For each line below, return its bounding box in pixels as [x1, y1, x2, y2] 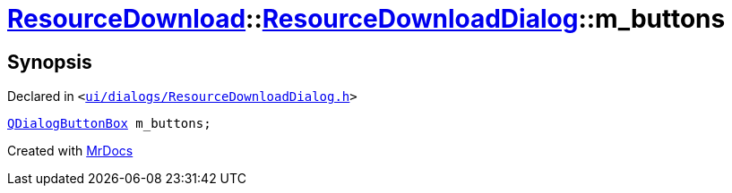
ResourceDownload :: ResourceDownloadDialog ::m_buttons [7, 4, 726, 34]
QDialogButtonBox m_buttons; [7, 116, 211, 131]
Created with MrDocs [7, 143, 133, 159]
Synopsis [7, 50, 92, 73]
